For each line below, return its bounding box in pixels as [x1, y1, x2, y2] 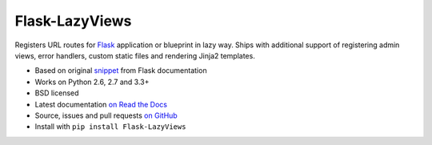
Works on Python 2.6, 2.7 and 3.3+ [34, 77, 150, 87]
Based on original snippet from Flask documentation [34, 66, 207, 75]
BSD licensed [34, 88, 79, 98]
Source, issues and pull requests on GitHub [34, 111, 178, 120]
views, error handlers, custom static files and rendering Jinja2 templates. [14, 50, 255, 60]
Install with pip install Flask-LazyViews [34, 122, 186, 131]
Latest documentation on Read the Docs [34, 99, 168, 109]
